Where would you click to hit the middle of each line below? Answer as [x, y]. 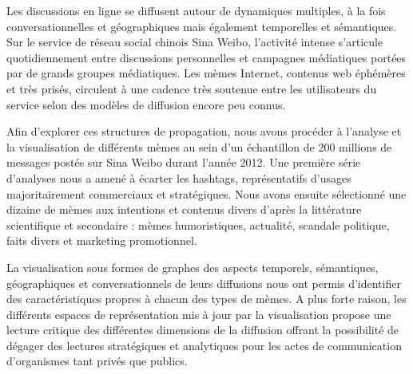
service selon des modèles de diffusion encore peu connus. [146, 104]
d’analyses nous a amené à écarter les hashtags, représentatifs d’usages [179, 177]
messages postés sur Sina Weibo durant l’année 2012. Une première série [184, 162]
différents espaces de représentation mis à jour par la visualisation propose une [199, 314]
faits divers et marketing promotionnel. [102, 240]
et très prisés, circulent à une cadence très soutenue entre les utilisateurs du [192, 88]
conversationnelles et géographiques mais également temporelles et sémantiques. [202, 26]
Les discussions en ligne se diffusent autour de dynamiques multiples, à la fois [196, 10]
